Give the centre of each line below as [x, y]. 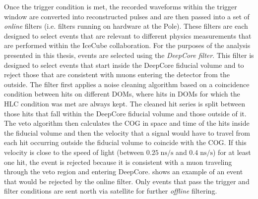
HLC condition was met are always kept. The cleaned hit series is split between [125, 103]
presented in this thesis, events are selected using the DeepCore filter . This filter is [129, 55]
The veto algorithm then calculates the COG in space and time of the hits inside [127, 123]
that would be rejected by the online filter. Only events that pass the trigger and [127, 181]
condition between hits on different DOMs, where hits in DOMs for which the [122, 94]
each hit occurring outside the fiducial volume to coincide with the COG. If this [125, 142]
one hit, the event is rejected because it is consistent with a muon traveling [118, 162]
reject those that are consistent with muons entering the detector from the [117, 75]
